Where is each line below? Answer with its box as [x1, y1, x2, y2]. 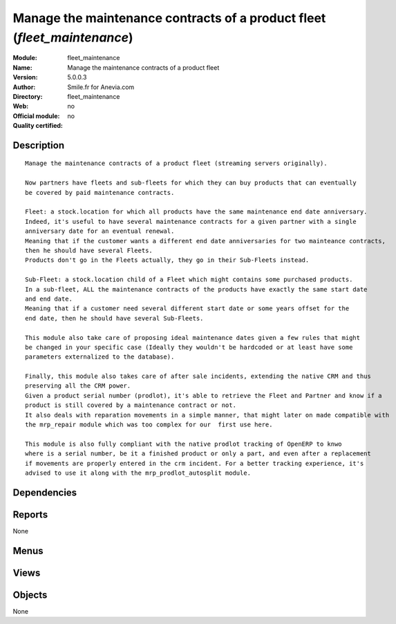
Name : [12, 63, 32, 72]
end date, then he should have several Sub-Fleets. [25, 314, 204, 322]
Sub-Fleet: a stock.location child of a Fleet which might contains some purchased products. [25, 276, 353, 283]
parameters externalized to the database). [25, 353, 175, 361]
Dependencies [12, 486, 77, 498]
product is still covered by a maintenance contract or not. [25, 401, 236, 409]
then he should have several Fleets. [25, 247, 153, 254]
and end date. [25, 294, 73, 303]
